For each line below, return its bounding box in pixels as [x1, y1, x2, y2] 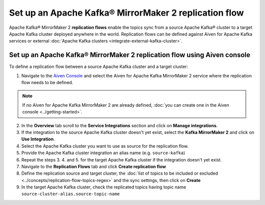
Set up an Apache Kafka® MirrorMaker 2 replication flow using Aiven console [9, 51, 250, 59]
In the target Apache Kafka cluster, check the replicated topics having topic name [21, 184, 186, 190]
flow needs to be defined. [21, 80, 74, 86]
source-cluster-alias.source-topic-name [21, 191, 120, 197]
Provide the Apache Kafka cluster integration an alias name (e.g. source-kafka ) [21, 150, 185, 156]
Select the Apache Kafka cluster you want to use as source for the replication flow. [21, 143, 189, 149]
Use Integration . [21, 136, 55, 142]
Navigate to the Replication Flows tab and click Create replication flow [21, 163, 166, 169]
